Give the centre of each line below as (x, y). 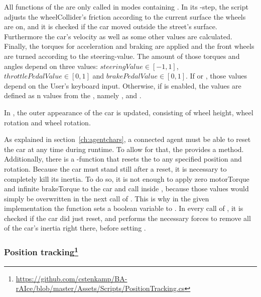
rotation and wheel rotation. (47, 122)
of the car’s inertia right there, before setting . (75, 228)
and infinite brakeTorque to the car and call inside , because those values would (126, 189)
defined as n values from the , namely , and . (73, 95)
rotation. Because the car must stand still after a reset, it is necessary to (115, 168)
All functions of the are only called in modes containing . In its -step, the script (126, 7)
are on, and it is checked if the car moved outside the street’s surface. (111, 26)
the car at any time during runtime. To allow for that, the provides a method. (124, 149)
